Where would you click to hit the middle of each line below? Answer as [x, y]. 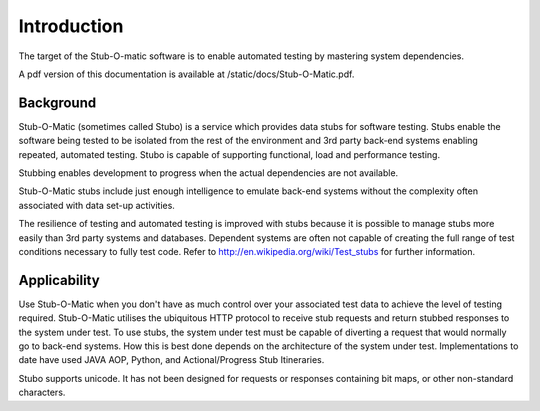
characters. [42, 392]
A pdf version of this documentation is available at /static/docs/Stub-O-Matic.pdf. [186, 74]
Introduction [71, 26]
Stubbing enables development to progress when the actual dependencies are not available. [208, 173]
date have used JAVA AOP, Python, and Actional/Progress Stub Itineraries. [171, 360]
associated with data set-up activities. [96, 205]
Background [57, 102]
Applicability [59, 280]
